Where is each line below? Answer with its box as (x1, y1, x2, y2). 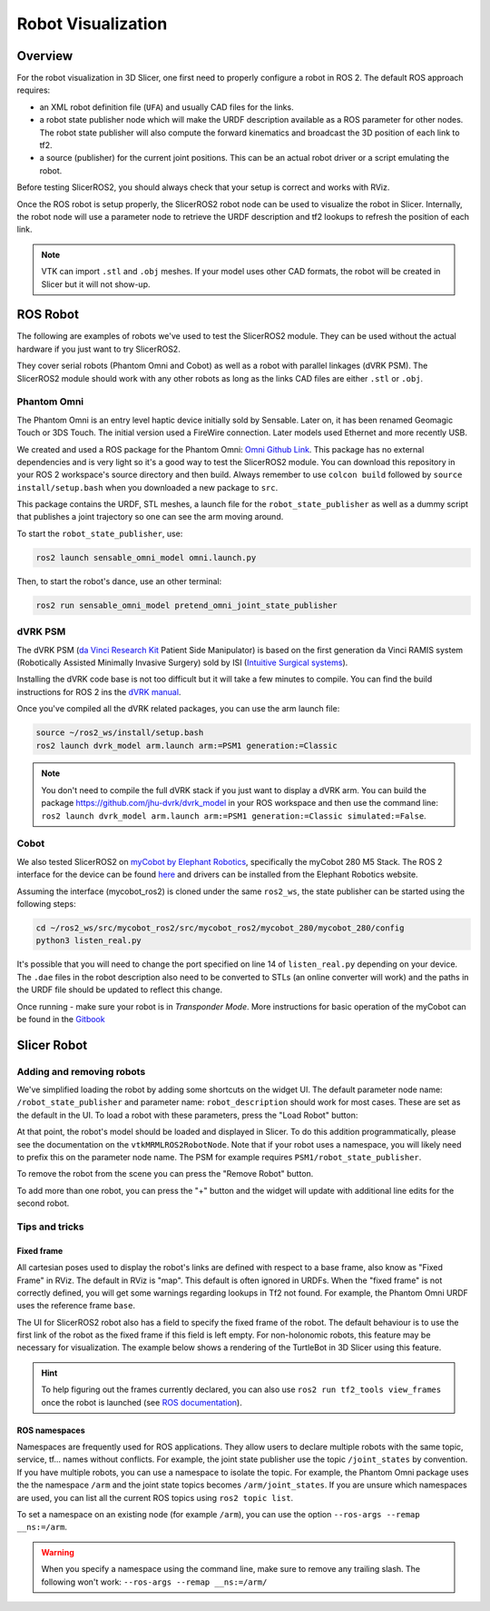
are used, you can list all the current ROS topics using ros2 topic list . (16, 1492, 294, 1503)
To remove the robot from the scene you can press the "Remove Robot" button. (16, 1168, 314, 1179)
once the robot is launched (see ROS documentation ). (41, 1397, 242, 1407)
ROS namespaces (16, 1425, 85, 1436)
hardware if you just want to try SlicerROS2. (16, 343, 181, 354)
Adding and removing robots (16, 1065, 146, 1078)
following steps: (16, 898, 76, 909)
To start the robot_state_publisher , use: (16, 528, 183, 539)
